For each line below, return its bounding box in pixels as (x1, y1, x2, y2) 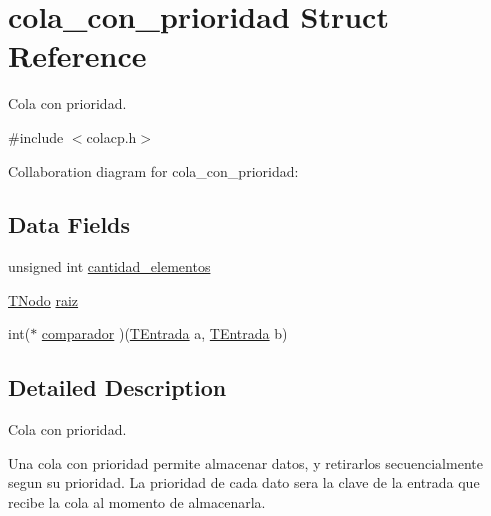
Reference (8, 35, 147, 76)
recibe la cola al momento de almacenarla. (8, 492, 266, 513)
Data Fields (8, 209, 131, 240)
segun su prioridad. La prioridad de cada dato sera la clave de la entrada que (8, 472, 480, 493)
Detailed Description (8, 372, 227, 403)
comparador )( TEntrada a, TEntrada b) (41, 323, 288, 344)
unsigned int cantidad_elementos (8, 256, 211, 277)
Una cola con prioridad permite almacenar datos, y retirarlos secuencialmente (8, 452, 483, 473)
